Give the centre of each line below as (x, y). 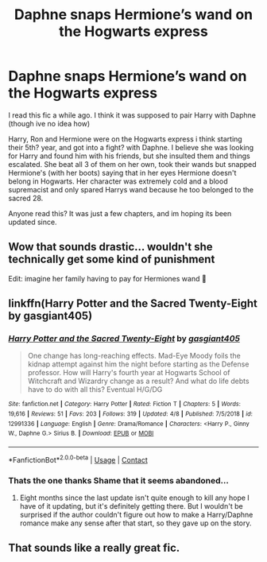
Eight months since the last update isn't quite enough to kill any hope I (135, 498)
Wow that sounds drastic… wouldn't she (110, 247)
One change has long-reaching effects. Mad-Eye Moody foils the (134, 356)
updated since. (33, 222)
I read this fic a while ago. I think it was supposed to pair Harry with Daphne (132, 115)
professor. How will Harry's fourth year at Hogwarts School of (129, 373)
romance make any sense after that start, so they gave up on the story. (135, 523)
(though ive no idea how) (49, 123)
